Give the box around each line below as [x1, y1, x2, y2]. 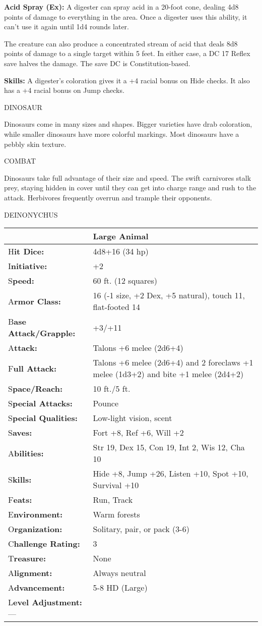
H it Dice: [8, 245, 44, 257]
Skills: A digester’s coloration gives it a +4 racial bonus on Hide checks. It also [4, 75, 250, 85]
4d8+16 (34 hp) [93, 245, 149, 257]
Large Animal [93, 230, 149, 242]
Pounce [93, 397, 119, 409]
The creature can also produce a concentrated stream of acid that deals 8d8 [4, 38, 238, 48]
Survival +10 [93, 479, 139, 491]
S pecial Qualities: [8, 412, 78, 424]
